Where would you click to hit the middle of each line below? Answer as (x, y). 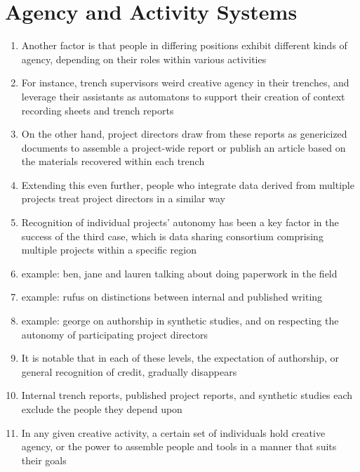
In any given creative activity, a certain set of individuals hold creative (173, 432)
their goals (44, 460)
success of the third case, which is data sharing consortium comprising (172, 236)
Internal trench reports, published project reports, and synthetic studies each (187, 395)
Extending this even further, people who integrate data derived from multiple (188, 184)
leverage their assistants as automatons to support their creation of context (183, 96)
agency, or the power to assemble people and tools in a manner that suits (179, 446)
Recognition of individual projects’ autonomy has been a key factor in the (180, 222)
